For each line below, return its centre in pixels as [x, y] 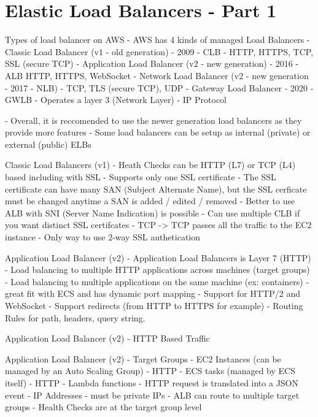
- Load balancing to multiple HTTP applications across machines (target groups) [157, 270]
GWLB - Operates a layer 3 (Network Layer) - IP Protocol [116, 100]
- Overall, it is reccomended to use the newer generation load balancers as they [153, 120]
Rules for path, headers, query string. [75, 317]
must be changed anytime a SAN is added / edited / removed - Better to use [150, 201]
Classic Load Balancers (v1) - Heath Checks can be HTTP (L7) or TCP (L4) [150, 165]
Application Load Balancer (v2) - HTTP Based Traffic [107, 338]
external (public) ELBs [48, 144]
